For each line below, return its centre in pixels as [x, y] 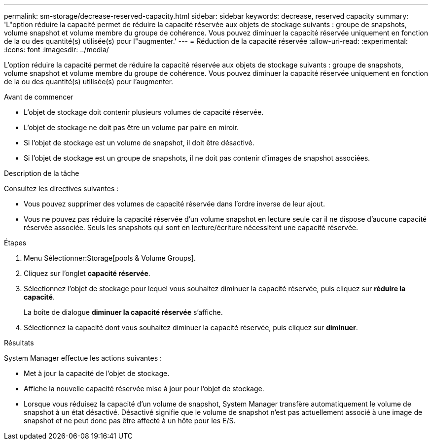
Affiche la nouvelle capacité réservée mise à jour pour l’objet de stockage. [144, 389]
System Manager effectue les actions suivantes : [83, 358]
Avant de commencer [39, 97]
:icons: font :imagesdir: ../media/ [56, 50]
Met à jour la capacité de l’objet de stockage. [97, 373]
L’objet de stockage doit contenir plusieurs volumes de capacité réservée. [144, 112]
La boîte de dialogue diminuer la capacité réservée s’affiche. [123, 312]
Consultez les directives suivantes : [61, 188]
